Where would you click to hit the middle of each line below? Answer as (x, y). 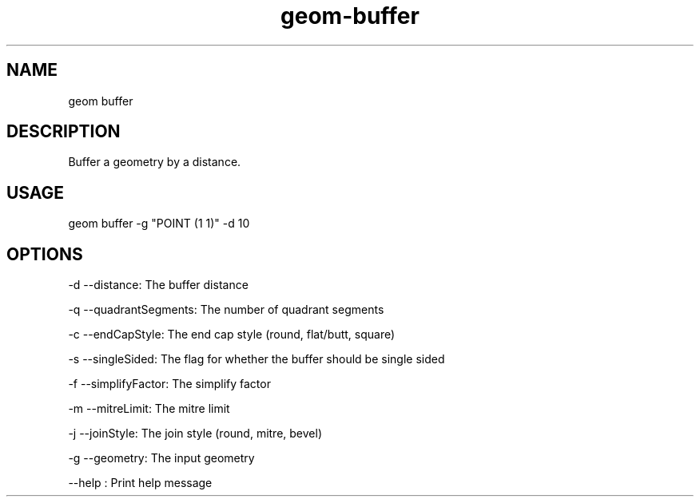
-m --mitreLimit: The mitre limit (149, 409)
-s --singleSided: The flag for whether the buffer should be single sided (257, 359)
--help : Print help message (140, 483)
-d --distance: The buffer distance (158, 285)
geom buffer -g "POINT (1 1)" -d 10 (159, 224)
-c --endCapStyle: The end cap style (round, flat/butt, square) (232, 335)
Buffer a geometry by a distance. (155, 162)
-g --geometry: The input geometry (161, 458)
